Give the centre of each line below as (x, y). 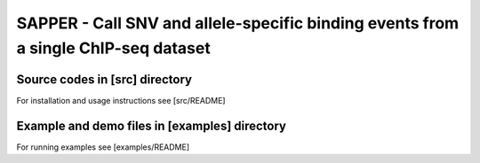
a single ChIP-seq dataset (113, 48)
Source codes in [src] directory (104, 79)
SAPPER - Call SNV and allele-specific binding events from (238, 23)
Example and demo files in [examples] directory (151, 125)
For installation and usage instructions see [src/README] (121, 100)
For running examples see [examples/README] (103, 147)
